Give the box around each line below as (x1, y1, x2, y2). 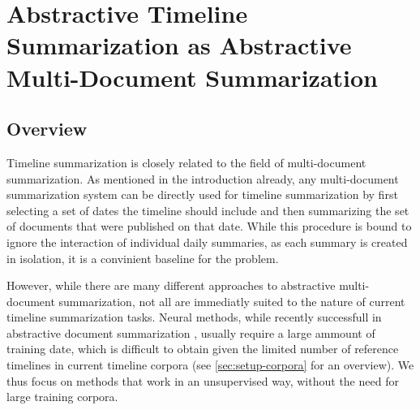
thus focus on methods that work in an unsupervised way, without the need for (6, 372, 399, 389)
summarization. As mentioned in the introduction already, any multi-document (6, 170, 399, 187)
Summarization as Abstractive (6, 28, 352, 62)
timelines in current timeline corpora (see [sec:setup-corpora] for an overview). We (6, 356, 414, 373)
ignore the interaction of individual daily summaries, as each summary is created (6, 233, 408, 250)
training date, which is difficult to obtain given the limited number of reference (6, 340, 399, 357)
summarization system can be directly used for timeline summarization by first (6, 186, 398, 203)
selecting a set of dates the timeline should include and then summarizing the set (6, 201, 409, 218)
